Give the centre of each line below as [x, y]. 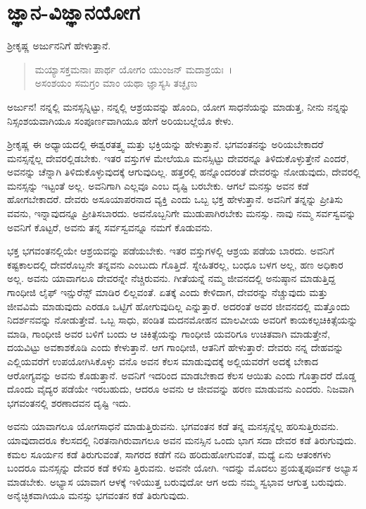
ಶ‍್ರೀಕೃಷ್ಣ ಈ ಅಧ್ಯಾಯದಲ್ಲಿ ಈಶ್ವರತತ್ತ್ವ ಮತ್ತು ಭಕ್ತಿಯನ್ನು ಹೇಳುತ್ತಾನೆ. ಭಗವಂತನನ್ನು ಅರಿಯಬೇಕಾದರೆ [165, 144]
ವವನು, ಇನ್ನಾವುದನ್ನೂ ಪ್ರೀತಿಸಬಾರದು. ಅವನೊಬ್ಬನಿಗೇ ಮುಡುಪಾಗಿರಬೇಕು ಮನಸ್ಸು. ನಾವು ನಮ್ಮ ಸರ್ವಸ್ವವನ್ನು [182, 213]
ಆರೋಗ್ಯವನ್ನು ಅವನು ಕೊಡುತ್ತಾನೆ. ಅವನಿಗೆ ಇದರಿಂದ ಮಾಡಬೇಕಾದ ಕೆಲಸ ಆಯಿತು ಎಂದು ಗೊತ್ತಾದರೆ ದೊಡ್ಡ [182, 375]
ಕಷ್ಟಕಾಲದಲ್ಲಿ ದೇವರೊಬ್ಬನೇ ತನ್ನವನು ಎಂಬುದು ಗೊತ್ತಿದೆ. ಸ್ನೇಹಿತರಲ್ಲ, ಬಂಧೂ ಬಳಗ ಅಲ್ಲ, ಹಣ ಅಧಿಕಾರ [175, 264]
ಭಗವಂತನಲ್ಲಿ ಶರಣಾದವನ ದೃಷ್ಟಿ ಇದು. [69, 402]
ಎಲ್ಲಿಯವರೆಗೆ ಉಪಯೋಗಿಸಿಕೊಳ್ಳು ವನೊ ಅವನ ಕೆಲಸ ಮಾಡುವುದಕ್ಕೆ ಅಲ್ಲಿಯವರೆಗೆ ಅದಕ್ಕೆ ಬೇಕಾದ [163, 361]
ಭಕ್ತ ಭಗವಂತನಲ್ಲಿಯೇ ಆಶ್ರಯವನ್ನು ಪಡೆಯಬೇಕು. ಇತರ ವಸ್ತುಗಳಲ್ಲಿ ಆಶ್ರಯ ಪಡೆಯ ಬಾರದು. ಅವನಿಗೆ [171, 251]
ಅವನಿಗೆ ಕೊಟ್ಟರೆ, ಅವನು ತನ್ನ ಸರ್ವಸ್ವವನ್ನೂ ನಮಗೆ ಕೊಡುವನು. [110, 227]
